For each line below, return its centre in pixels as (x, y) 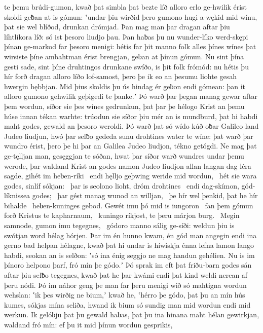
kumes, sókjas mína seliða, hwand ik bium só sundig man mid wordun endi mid (127, 304)
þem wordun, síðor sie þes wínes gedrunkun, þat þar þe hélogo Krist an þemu (124, 106)
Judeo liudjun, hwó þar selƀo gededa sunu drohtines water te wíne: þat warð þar (129, 136)
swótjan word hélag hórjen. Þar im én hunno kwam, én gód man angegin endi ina (130, 235)
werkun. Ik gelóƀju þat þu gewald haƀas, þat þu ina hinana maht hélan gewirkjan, (132, 314)
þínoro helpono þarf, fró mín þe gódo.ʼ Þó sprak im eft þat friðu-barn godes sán (128, 265)
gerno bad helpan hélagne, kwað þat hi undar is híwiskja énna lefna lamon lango (129, 245)
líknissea (17, 195)
